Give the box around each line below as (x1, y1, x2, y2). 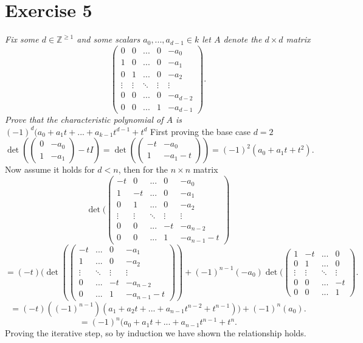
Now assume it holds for (5, 163, 95, 176)
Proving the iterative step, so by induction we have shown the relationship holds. (5, 327, 306, 339)
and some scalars (77, 33, 140, 46)
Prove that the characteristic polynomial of (5, 113, 164, 126)
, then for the (118, 163, 168, 176)
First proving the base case (150, 125, 251, 137)
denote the (223, 33, 262, 46)
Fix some (5, 33, 39, 46)
